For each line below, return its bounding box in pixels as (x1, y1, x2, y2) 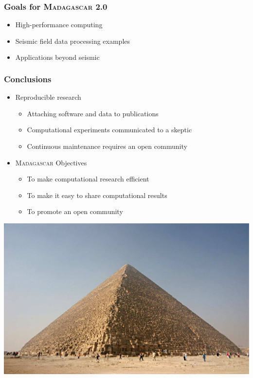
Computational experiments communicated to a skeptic (27, 125, 192, 135)
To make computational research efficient (27, 174, 149, 184)
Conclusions (4, 72, 52, 85)
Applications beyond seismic (15, 52, 100, 62)
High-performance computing (15, 19, 103, 30)
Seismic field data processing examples (15, 36, 130, 46)
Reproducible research (15, 92, 81, 102)
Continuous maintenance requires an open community (27, 141, 187, 151)
